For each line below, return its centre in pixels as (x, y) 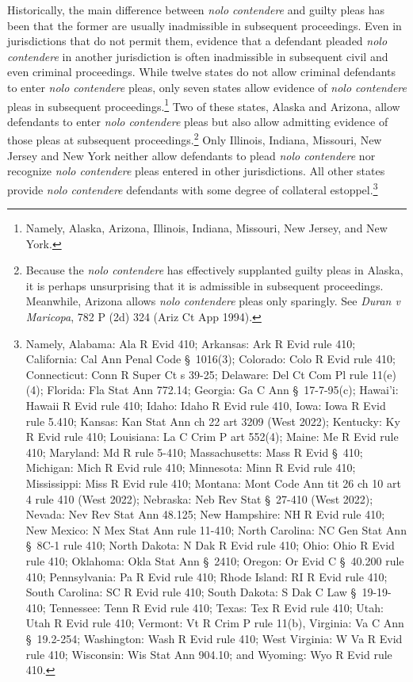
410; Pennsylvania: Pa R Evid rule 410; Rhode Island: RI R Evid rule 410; (206, 576)
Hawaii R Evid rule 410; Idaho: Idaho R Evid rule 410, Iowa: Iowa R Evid (206, 406)
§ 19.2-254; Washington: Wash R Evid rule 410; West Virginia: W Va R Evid (214, 638)
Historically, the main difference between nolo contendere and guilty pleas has (196, 10)
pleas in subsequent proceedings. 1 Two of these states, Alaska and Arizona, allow (204, 105)
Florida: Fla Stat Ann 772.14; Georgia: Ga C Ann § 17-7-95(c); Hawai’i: (223, 390)
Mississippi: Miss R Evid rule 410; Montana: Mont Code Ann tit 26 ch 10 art (213, 483)
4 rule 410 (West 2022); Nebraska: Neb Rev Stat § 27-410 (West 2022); (199, 498)
